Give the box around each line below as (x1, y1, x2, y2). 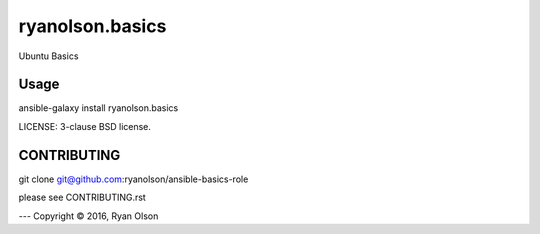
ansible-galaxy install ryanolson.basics (18, 102, 179, 114)
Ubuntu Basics (18, 50, 79, 62)
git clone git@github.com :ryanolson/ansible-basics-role (18, 173, 249, 185)
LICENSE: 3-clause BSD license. (18, 120, 152, 132)
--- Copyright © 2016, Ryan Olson (18, 210, 159, 222)
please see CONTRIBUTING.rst (18, 191, 147, 204)
